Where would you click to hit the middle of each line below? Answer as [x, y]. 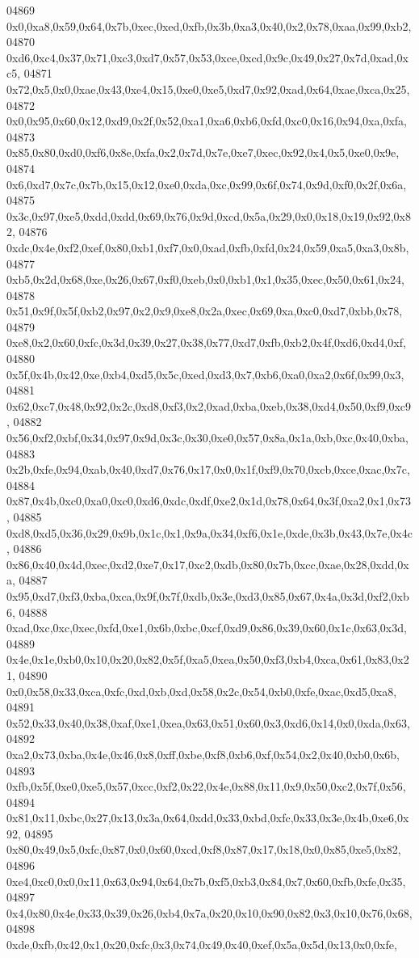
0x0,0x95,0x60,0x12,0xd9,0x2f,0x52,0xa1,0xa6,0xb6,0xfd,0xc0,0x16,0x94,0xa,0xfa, [207, 121]
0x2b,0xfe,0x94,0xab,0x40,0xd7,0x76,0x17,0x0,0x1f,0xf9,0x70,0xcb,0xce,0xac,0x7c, [208, 469]
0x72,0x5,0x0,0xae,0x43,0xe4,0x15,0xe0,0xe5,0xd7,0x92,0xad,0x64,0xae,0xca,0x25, [208, 89]
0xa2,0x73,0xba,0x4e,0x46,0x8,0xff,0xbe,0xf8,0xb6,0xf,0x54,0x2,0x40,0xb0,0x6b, [203, 754]
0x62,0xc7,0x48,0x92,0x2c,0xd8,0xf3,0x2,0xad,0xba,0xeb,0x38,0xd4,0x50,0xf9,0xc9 [209, 405]
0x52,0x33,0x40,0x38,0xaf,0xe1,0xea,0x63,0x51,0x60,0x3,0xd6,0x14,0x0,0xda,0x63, [208, 722]
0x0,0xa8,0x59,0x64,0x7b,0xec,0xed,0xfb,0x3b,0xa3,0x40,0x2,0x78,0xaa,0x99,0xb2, [209, 25]
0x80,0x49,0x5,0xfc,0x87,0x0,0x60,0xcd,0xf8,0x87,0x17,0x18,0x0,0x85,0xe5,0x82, [204, 849]
